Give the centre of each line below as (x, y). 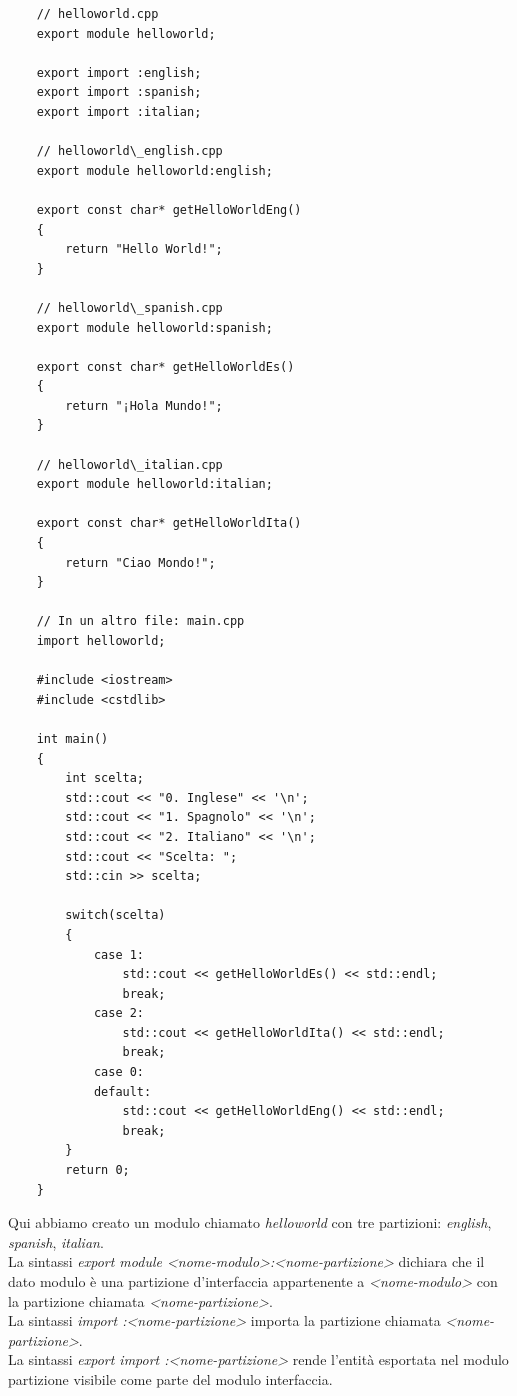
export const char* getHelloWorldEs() (165, 366)
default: (122, 1091)
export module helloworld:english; (154, 170)
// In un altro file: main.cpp (140, 621)
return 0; (97, 1170)
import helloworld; (101, 641)
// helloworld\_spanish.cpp (129, 307)
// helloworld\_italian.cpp (129, 464)
